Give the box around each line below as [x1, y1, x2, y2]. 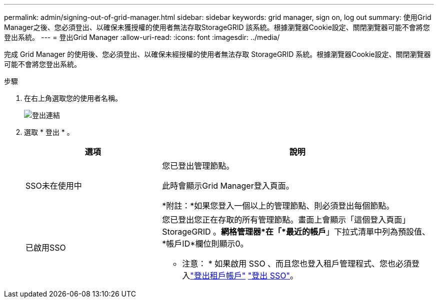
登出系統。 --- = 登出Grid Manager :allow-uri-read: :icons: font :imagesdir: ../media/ [4, 33, 280, 41]
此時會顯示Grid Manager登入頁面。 [162, 181, 294, 191]
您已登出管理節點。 [162, 161, 234, 171]
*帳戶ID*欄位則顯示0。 [162, 239, 248, 249]
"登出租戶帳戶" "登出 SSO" [190, 271, 290, 281]
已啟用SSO [25, 243, 66, 253]
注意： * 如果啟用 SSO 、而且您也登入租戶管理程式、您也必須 [182, 259, 412, 269]
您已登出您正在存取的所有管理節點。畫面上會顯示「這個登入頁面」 [162, 215, 410, 225]
